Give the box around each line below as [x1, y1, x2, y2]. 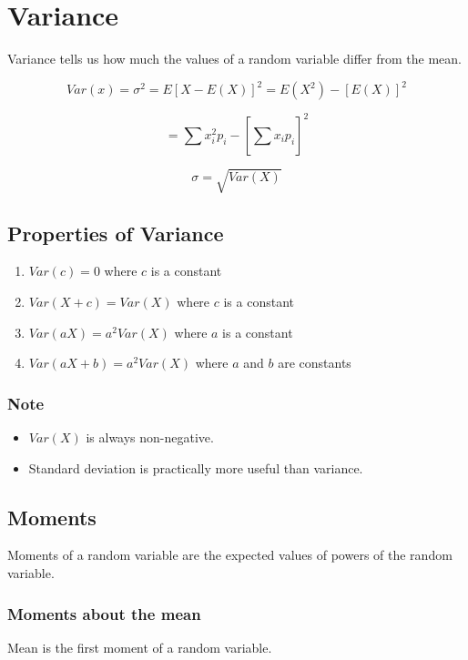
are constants [278, 353, 351, 372]
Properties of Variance [7, 218, 224, 247]
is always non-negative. [86, 428, 214, 447]
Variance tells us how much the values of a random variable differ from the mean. [7, 49, 462, 68]
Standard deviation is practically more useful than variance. [28, 458, 363, 477]
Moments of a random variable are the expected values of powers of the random [7, 545, 453, 564]
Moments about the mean [7, 602, 201, 624]
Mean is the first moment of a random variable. [7, 637, 272, 656]
